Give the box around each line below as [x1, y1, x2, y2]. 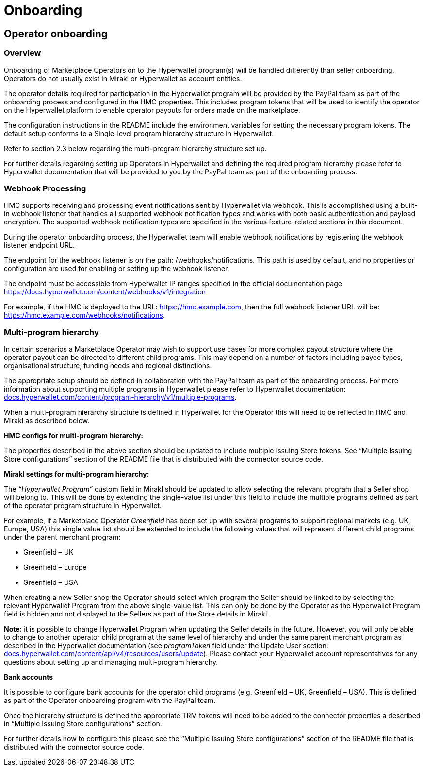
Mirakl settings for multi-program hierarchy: [4, 470, 149, 479]
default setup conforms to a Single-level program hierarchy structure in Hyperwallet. [4, 129, 274, 137]
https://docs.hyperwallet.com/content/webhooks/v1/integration [4, 288, 206, 296]
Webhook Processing [4, 183, 86, 193]
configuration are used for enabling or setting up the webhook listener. [4, 264, 229, 273]
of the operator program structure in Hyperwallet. [4, 501, 162, 510]
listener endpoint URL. [4, 241, 75, 250]
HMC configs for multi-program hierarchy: [4, 431, 144, 440]
